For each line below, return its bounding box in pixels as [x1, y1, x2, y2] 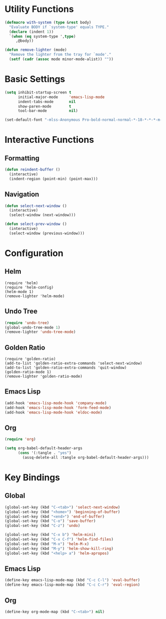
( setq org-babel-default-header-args [4, 446, 83, 451]
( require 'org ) [4, 437, 36, 442]
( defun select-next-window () [4, 203, 67, 208]
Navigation [4, 190, 39, 199]
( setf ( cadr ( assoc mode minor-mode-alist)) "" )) [9, 57, 113, 62]
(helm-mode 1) [4, 289, 34, 294]
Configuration [4, 248, 64, 259]
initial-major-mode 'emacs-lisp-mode [17, 95, 105, 100]
